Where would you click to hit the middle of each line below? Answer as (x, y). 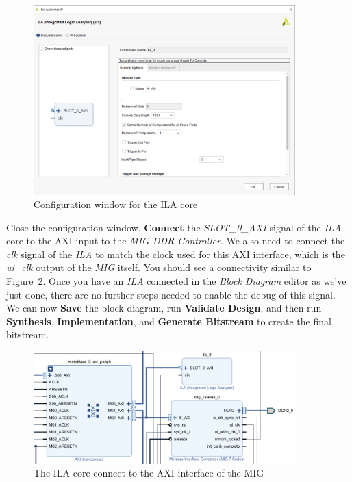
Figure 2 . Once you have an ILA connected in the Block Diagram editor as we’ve (176, 281)
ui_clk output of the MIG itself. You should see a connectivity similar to (159, 267)
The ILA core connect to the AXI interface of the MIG (149, 473)
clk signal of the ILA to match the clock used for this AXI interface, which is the (176, 254)
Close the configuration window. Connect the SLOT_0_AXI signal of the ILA (174, 227)
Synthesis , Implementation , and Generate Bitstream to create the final (169, 321)
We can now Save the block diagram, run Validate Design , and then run (164, 308)
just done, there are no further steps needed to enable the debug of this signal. (171, 294)
